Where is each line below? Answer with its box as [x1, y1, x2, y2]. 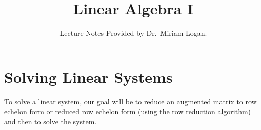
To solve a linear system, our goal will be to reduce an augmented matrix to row [4, 96, 257, 106]
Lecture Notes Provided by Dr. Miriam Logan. [59, 28, 207, 38]
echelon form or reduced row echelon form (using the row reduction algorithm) [4, 106, 251, 117]
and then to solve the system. [4, 116, 97, 126]
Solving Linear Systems [4, 66, 173, 87]
